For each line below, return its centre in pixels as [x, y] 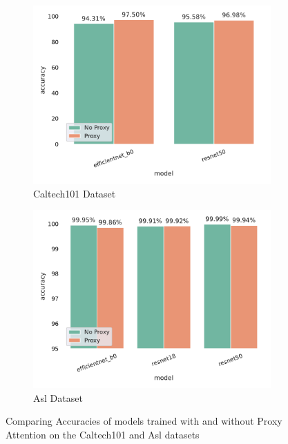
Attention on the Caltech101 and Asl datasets [103, 434]
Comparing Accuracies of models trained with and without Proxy [144, 421]
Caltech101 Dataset [75, 193]
